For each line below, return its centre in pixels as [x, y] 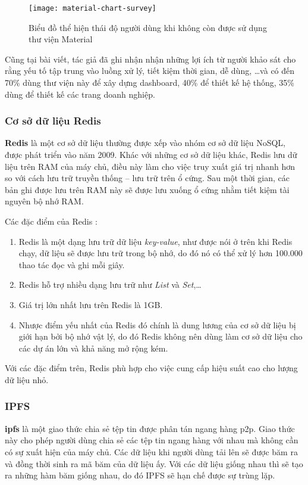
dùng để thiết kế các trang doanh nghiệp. [80, 94]
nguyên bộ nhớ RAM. [44, 201]
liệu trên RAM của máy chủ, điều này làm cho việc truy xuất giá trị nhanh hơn [150, 166]
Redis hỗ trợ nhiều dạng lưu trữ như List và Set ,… [110, 285]
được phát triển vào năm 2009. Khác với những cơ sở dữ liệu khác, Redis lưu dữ [151, 155]
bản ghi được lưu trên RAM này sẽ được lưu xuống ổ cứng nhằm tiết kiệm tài [147, 189]
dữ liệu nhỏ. [27, 379]
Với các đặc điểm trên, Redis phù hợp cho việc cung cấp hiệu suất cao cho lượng [151, 368]
